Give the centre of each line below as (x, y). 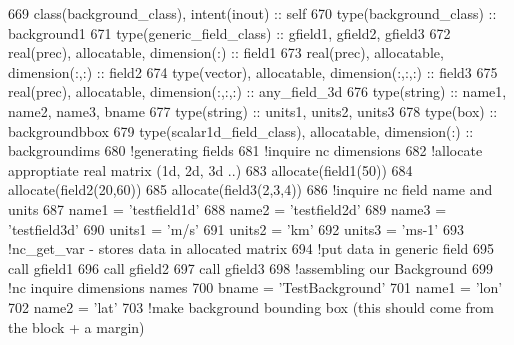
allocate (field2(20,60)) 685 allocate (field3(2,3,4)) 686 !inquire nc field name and (250, 189)
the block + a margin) (76, 326)
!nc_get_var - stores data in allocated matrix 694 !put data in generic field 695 (251, 248)
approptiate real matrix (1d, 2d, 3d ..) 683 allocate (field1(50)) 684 (210, 169)
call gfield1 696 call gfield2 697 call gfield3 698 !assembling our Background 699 (251, 267)
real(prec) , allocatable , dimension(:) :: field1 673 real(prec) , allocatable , (226, 52)
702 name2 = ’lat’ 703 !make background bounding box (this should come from (251, 306)
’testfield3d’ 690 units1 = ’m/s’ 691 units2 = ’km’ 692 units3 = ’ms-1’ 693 (236, 228)
